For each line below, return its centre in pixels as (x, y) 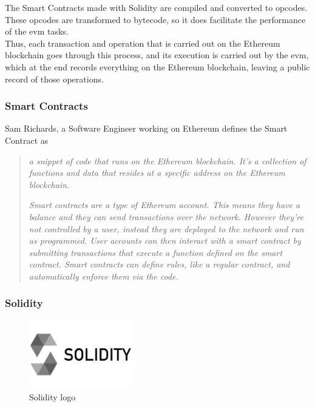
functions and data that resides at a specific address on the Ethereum (157, 173)
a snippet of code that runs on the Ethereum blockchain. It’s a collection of (168, 160)
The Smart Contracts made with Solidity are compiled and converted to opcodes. (156, 7)
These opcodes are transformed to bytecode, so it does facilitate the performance (155, 19)
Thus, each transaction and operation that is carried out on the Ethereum (143, 43)
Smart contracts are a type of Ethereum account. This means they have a (164, 205)
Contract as (27, 140)
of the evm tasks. (37, 31)
